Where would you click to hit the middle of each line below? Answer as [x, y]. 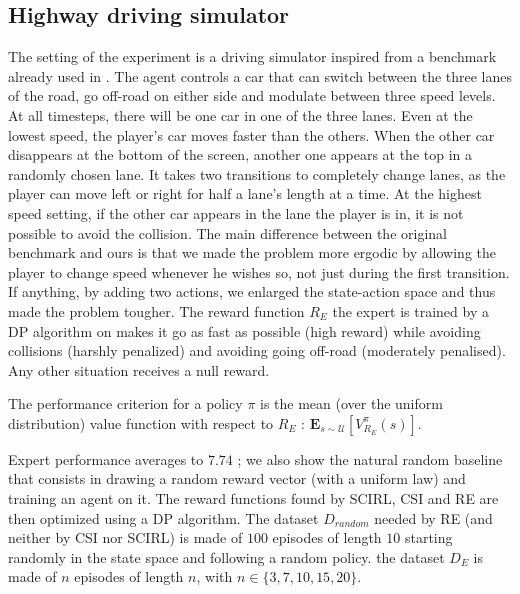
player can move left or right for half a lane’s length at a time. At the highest [245, 193]
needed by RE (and [433, 517]
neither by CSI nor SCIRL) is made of [125, 537]
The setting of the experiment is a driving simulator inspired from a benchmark [252, 56]
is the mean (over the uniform [351, 403]
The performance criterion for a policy [125, 403]
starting [428, 537]
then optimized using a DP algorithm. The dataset [163, 517]
